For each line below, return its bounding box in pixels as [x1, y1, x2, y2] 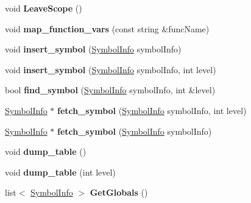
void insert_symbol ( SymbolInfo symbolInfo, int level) [5, 63, 216, 76]
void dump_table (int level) [5, 165, 116, 178]
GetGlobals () [90, 186, 148, 199]
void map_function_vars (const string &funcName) [5, 22, 210, 35]
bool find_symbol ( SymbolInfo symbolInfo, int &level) [5, 84, 216, 96]
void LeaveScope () [5, 2, 82, 14]
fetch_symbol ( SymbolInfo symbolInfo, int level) [57, 104, 247, 116]
